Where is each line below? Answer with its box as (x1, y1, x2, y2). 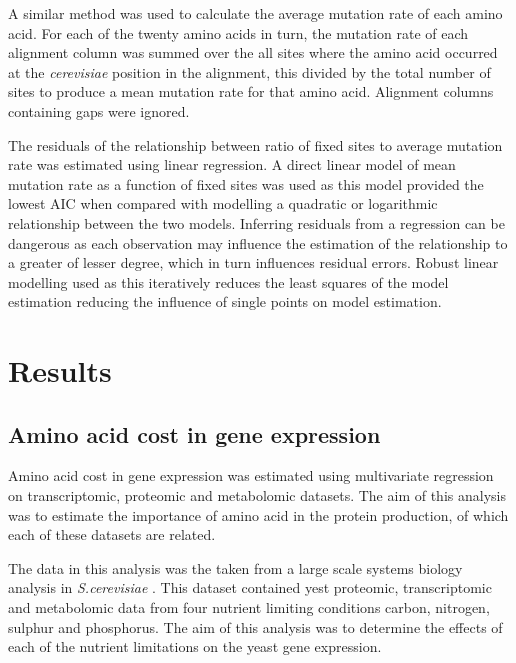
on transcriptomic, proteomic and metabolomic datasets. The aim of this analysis (8, 485, 506, 506)
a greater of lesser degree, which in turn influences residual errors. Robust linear (8, 252, 499, 273)
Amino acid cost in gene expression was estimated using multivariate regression (8, 465, 494, 486)
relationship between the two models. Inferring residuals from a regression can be (8, 212, 505, 233)
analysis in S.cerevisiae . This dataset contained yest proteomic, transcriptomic (8, 577, 492, 598)
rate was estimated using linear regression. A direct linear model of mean (8, 154, 456, 175)
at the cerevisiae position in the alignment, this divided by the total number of (8, 61, 491, 82)
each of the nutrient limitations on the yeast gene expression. (8, 636, 382, 657)
